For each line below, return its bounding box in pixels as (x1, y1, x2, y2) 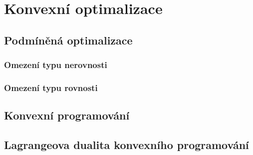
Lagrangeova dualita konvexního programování (4, 137, 249, 152)
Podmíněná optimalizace (4, 32, 133, 47)
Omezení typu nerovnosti (4, 58, 107, 71)
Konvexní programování (4, 107, 130, 123)
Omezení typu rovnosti (4, 81, 98, 93)
